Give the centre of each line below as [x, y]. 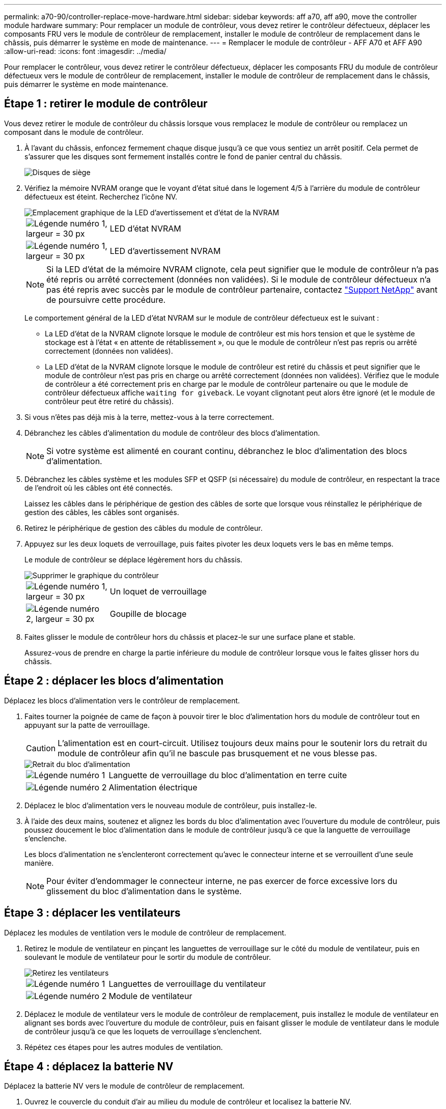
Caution [41, 748]
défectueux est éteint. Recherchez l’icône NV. [101, 196]
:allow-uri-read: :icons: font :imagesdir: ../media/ [85, 51]
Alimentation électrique [153, 787]
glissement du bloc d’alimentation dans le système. [144, 891]
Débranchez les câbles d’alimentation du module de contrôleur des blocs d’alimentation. [172, 433]
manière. [39, 863]
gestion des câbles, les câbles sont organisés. [102, 512]
